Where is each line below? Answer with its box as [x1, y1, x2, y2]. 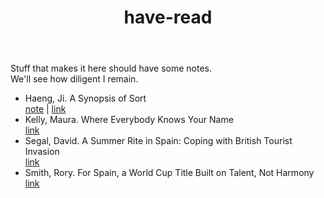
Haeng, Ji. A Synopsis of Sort [24, 92, 147, 105]
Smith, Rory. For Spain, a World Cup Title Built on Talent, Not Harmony [24, 167, 315, 179]
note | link [24, 103, 67, 115]
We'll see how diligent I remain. [10, 73, 139, 85]
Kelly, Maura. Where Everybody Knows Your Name [24, 114, 234, 126]
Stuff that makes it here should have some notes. [10, 62, 213, 75]
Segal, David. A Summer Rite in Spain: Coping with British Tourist [24, 135, 293, 147]
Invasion [24, 146, 60, 158]
